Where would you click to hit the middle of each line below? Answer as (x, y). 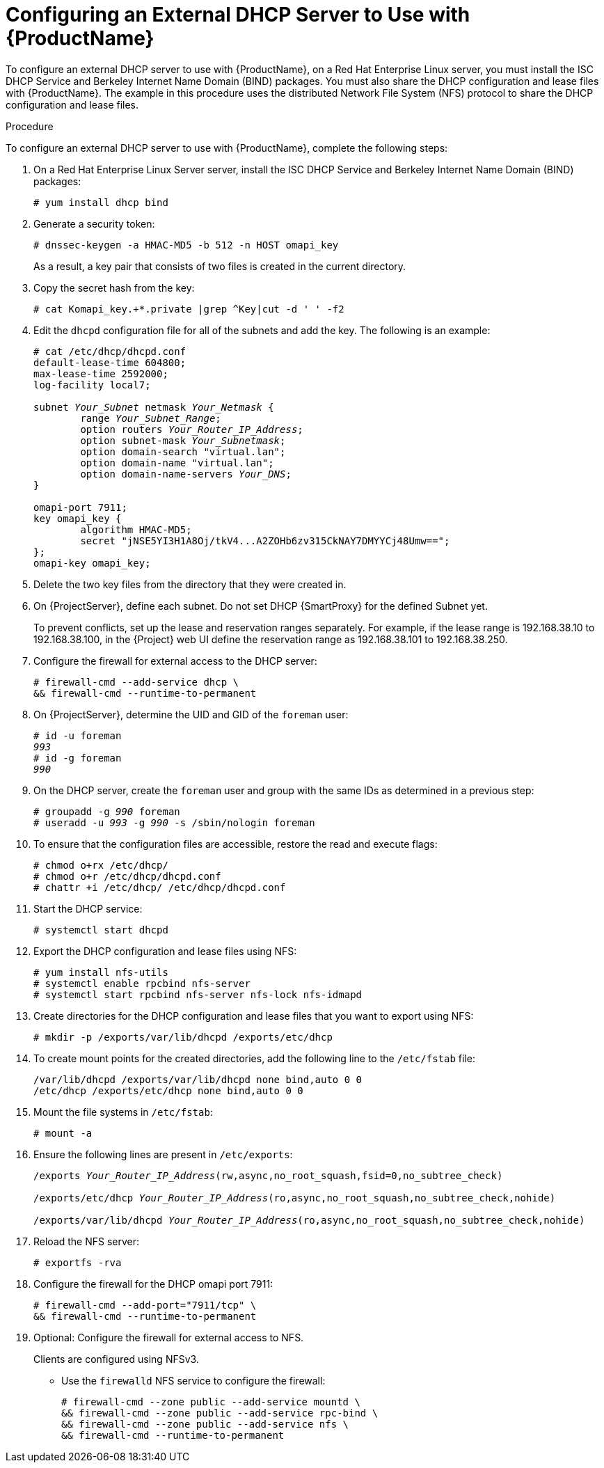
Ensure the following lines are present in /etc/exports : (163, 1154)
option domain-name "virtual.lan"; (177, 463)
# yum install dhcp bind (101, 202)
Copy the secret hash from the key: (114, 287)
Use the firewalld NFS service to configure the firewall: (193, 1380)
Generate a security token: (94, 223)
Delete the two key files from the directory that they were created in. (190, 584)
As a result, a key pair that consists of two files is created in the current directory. (220, 266)
